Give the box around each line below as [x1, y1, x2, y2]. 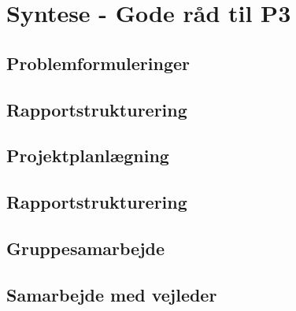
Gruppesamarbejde [6, 235, 165, 260]
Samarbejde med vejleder [6, 282, 217, 306]
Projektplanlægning [6, 143, 169, 168]
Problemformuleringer [6, 50, 191, 75]
